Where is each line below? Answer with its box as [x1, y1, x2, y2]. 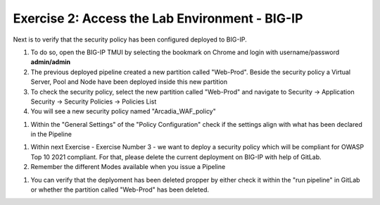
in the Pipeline [30, 130, 72, 139]
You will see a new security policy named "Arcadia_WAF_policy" [30, 107, 216, 116]
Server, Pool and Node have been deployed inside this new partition [30, 77, 228, 86]
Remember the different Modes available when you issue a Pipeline [30, 163, 226, 171]
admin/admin [30, 58, 70, 66]
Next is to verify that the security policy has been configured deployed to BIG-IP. [13, 35, 247, 44]
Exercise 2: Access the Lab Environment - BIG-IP [13, 11, 303, 26]
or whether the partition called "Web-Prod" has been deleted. [30, 185, 209, 194]
